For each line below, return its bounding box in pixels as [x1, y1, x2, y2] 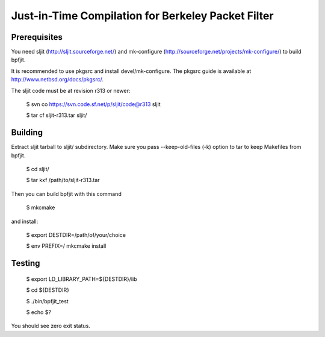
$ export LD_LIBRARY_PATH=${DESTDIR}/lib [26, 275, 137, 283]
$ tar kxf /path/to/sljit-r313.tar [26, 177, 100, 184]
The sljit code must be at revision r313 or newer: [11, 87, 131, 94]
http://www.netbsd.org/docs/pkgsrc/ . [11, 76, 104, 83]
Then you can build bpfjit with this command [11, 190, 122, 197]
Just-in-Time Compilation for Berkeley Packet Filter [11, 9, 274, 22]
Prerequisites [11, 32, 63, 42]
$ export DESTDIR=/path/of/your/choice [26, 231, 126, 239]
